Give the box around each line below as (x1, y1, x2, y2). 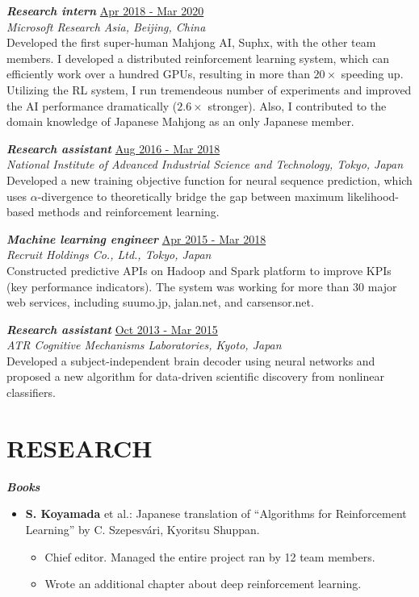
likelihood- (347, 187, 399, 204)
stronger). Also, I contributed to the (207, 97, 387, 114)
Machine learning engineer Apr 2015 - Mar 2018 (6, 230, 266, 247)
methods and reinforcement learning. (37, 203, 220, 220)
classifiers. (6, 384, 56, 401)
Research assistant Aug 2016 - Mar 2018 (6, 140, 220, 157)
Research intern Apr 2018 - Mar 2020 (6, 2, 204, 19)
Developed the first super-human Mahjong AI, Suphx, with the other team (6, 34, 376, 51)
